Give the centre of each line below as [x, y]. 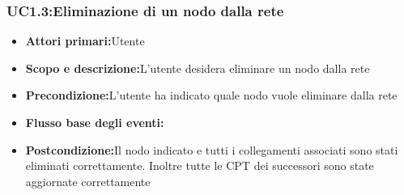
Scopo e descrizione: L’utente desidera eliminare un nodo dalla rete [198, 68]
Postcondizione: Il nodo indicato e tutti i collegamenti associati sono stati [212, 149]
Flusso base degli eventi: [95, 122]
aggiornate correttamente [88, 181]
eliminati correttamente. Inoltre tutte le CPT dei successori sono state [200, 165]
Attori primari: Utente [85, 41]
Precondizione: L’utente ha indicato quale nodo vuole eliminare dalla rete [211, 95]
